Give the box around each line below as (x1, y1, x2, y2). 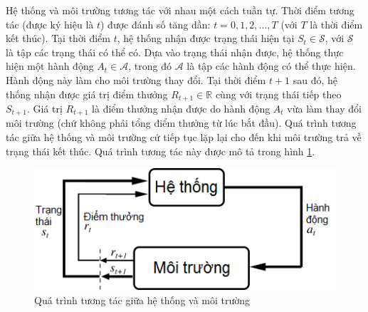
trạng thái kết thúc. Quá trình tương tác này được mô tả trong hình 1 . (6, 143, 315, 158)
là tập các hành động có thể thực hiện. (186, 58, 356, 73)
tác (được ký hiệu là (6, 16, 94, 31)
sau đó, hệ (293, 72, 338, 87)
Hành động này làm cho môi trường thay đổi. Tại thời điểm (6, 72, 266, 87)
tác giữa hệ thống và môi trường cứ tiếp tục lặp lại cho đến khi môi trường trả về (6, 130, 362, 145)
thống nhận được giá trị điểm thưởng (6, 86, 168, 101)
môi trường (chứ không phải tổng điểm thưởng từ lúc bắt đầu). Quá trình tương (6, 115, 357, 130)
